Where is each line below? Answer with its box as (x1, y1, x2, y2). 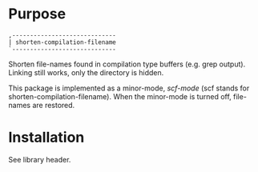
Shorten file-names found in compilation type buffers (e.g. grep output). (8, 59, 246, 69)
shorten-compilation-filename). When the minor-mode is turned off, (8, 91, 232, 101)
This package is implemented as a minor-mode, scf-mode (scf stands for (8, 83, 250, 93)
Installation (8, 129, 85, 146)
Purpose (8, 5, 67, 23)
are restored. (31, 100, 75, 110)
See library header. (8, 154, 71, 164)
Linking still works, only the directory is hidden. (8, 67, 164, 77)
